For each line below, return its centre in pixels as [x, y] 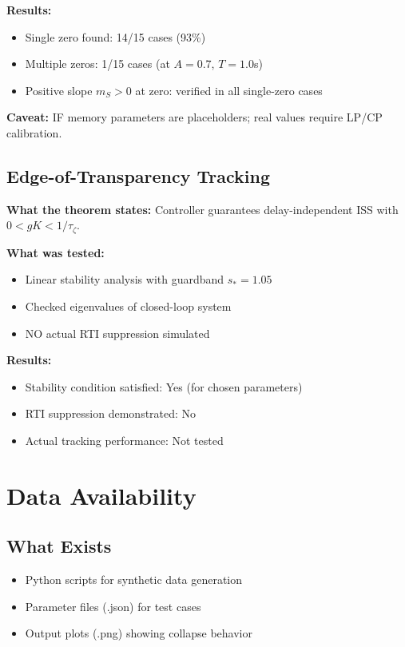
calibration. [34, 132]
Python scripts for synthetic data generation [134, 580]
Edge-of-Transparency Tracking [138, 175]
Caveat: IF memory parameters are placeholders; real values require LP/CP [195, 117]
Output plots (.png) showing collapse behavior [139, 633]
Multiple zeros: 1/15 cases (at [97, 64]
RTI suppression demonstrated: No [111, 413]
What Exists [59, 546]
